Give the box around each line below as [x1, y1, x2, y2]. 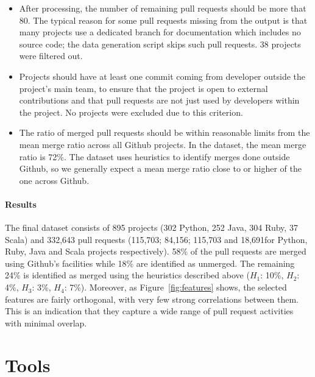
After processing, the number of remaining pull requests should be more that [19, 2, 306, 14]
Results [5, 197, 37, 210]
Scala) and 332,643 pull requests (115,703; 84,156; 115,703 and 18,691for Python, [5, 233, 308, 245]
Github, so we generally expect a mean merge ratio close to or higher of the [19, 162, 302, 175]
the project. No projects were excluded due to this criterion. [19, 105, 243, 118]
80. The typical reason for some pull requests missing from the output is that [19, 13, 308, 26]
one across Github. [19, 174, 90, 186]
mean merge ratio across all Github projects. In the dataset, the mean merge [19, 138, 306, 150]
